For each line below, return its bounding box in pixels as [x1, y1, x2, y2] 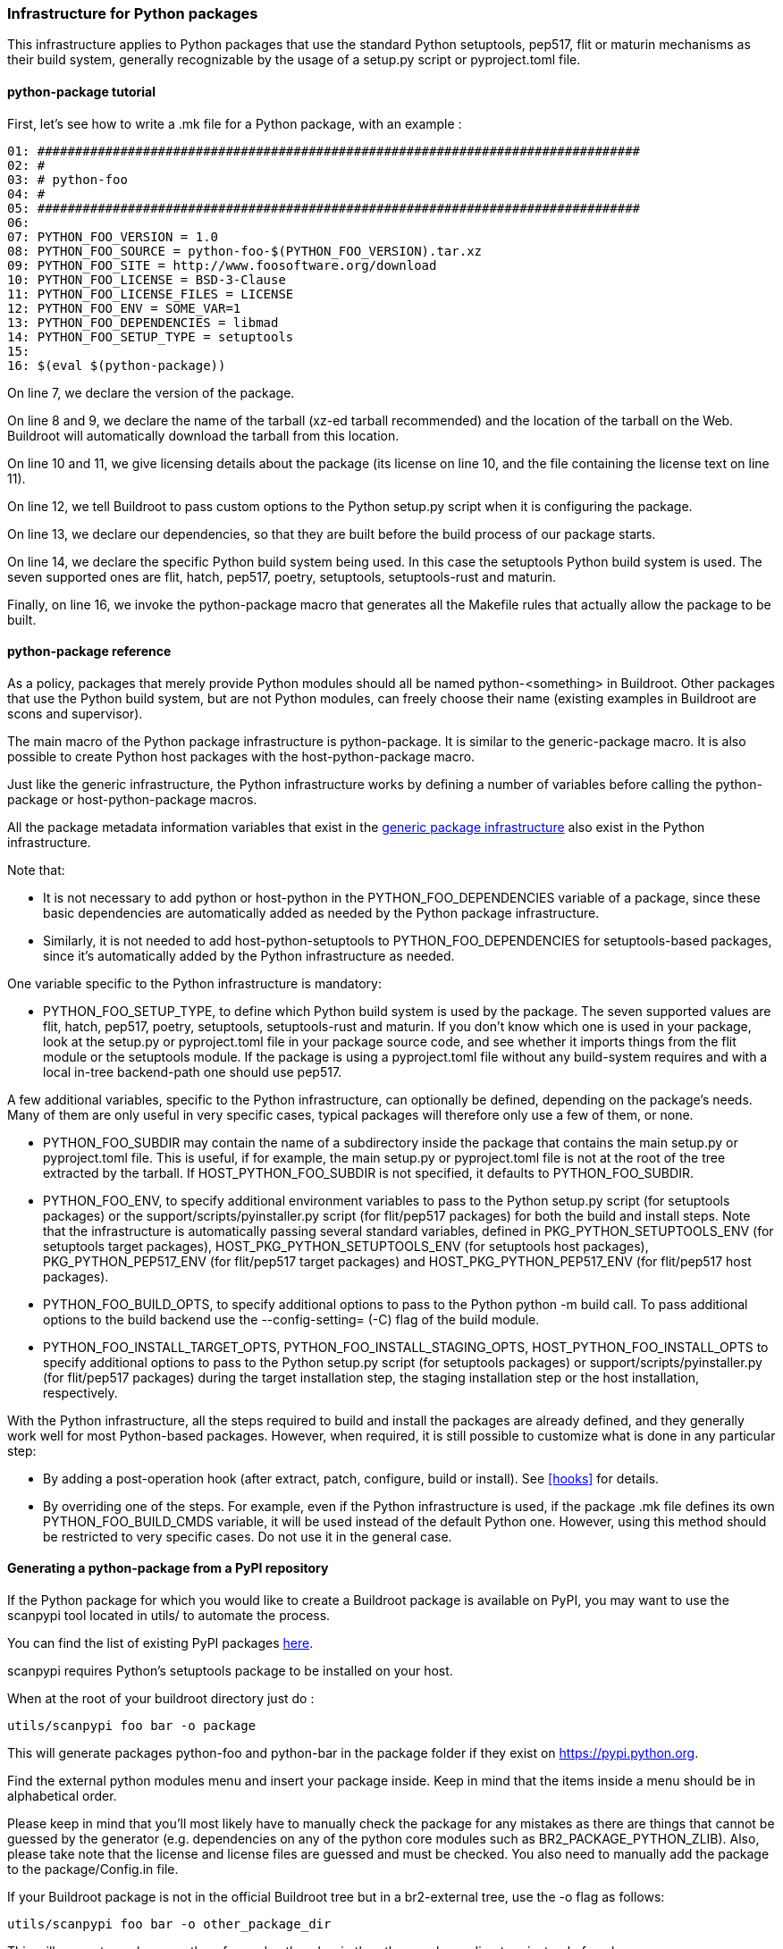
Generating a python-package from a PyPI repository [7, 1560, 329, 1576]
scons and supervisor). [7, 705, 143, 721]
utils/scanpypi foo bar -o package [7, 1718, 257, 1734]
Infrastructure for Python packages [7, 4, 258, 22]
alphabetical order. [7, 1788, 117, 1804]
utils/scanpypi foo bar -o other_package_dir [7, 1917, 332, 1932]
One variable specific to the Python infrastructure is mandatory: [7, 975, 382, 991]
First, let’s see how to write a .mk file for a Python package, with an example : [7, 115, 462, 131]
